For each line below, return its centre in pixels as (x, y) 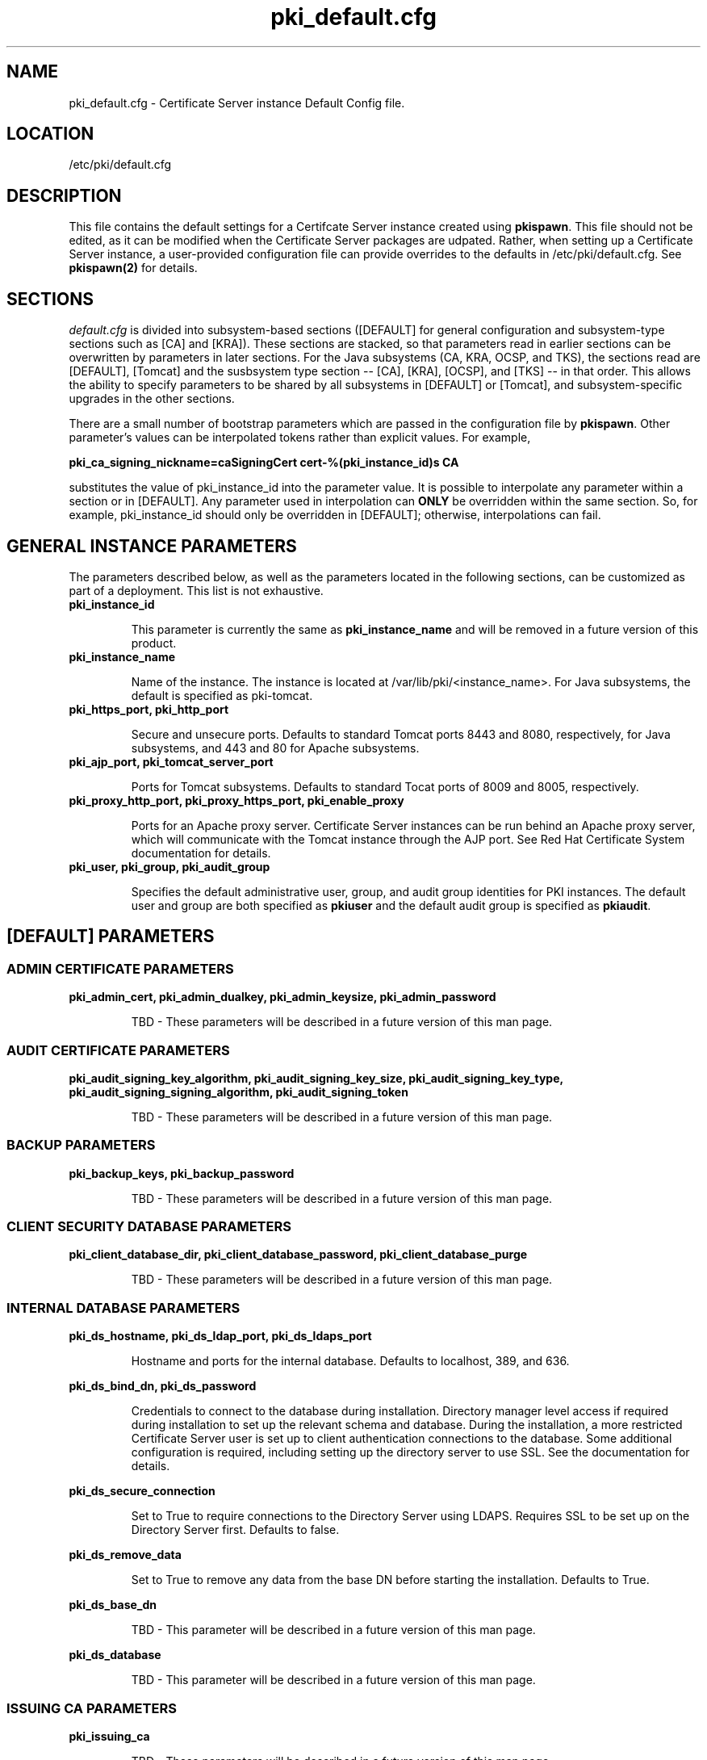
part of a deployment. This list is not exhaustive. (196, 590)
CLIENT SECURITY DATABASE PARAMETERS (149, 1227)
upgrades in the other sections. (152, 399)
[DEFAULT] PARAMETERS (111, 937)
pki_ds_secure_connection (142, 1491)
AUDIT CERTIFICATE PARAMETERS (118, 1050)
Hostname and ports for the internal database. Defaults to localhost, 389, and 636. (350, 1361)
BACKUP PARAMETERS (81, 1145)
